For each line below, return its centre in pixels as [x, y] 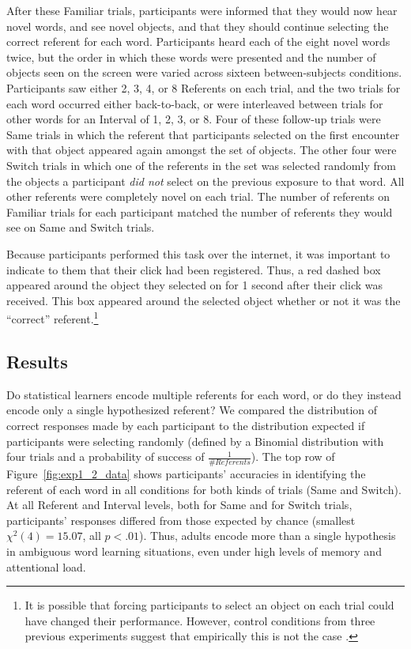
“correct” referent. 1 [53, 317]
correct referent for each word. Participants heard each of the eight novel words [198, 42]
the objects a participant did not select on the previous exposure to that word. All [205, 181]
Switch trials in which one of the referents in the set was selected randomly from [201, 165]
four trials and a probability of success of [106, 457]
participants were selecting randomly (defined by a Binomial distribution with [195, 441]
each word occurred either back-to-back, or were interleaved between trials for [195, 103]
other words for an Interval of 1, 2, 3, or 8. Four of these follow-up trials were [194, 119]
